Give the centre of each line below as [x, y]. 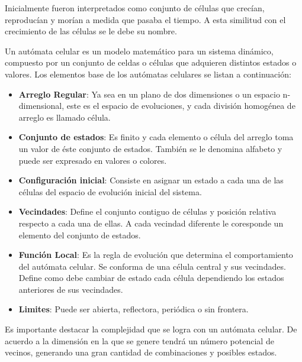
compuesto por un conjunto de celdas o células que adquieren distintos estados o [151, 62]
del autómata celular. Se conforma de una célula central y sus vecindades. [152, 266]
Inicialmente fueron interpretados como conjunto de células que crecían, [135, 8]
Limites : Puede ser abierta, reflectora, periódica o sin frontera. [134, 309]
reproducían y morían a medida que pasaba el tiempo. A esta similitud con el [145, 19]
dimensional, [41, 106]
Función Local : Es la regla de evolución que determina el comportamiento [156, 255]
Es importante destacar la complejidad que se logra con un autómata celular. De [151, 329]
